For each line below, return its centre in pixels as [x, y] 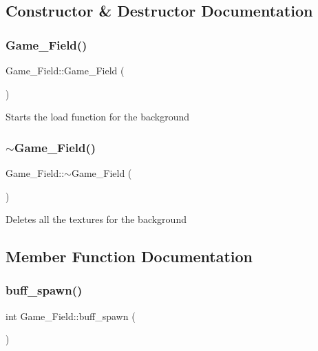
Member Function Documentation [129, 256]
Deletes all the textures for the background [96, 219]
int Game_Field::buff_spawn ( [71, 316]
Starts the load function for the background [98, 117]
